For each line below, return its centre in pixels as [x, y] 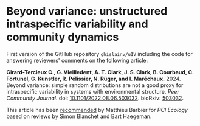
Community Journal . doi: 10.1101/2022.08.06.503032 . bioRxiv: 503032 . [95, 98]
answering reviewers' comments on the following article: [77, 60]
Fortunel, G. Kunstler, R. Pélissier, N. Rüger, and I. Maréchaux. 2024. [94, 79]
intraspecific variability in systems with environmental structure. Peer [93, 91]
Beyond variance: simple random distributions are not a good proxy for [95, 85]
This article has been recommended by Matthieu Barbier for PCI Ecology [97, 110]
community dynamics [63, 37]
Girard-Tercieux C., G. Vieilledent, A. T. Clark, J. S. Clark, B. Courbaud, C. [100, 72]
